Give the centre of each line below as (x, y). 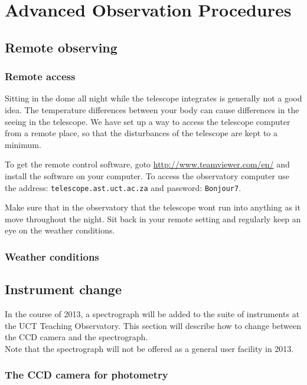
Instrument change (63, 289)
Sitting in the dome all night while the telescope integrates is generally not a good (153, 98)
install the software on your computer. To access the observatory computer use (147, 175)
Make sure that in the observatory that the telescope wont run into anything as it (153, 207)
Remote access (40, 76)
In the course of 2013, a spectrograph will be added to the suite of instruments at (152, 314)
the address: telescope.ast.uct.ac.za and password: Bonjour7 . (123, 187)
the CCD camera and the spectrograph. (76, 337)
